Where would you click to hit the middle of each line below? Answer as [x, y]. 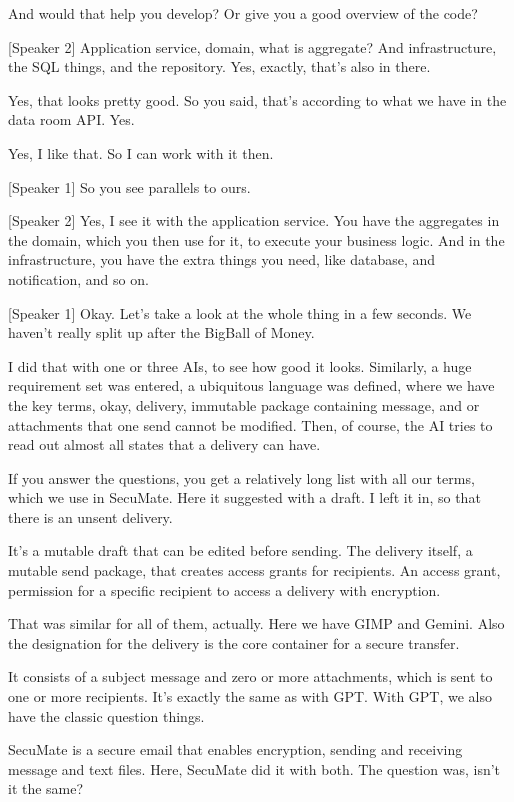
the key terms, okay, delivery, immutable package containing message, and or [244, 404]
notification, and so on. [78, 278]
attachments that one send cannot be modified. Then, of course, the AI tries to [250, 424]
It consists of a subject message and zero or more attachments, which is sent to [250, 676]
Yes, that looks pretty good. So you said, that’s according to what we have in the [257, 99]
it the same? [46, 788]
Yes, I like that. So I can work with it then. [141, 152]
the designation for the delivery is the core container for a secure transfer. [234, 642]
